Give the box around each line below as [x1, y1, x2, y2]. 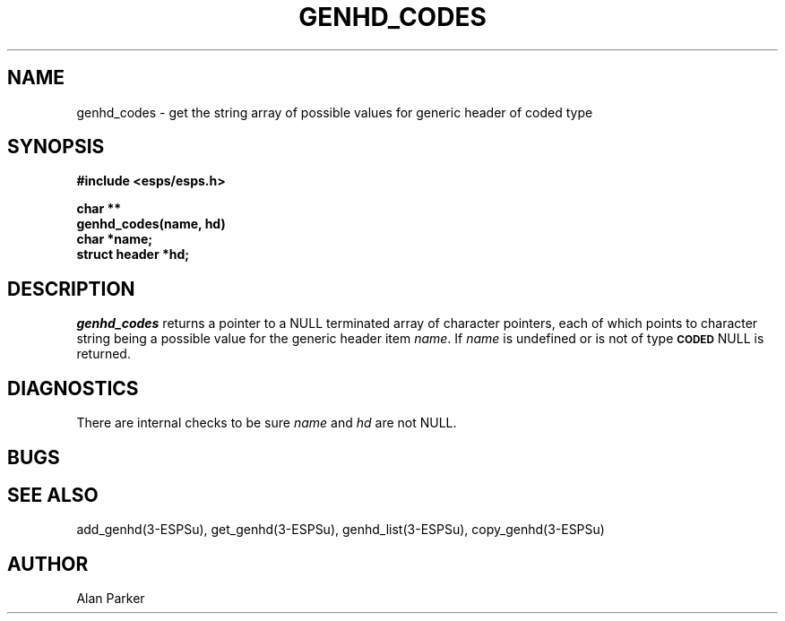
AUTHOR [7, 552, 89, 575]
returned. [76, 346, 131, 362]
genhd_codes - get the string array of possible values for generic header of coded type [76, 104, 593, 120]
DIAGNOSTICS [7, 376, 139, 400]
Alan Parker [76, 591, 145, 607]
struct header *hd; [76, 246, 190, 263]
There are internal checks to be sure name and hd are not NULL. [76, 415, 457, 431]
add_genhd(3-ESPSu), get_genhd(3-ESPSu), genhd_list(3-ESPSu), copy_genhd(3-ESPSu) [76, 522, 605, 538]
